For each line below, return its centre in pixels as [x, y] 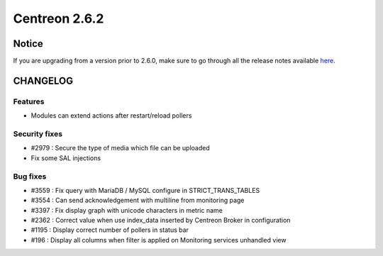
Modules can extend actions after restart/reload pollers [111, 116]
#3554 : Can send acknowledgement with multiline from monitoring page [138, 200]
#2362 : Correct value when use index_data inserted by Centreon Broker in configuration [161, 221]
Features [29, 101]
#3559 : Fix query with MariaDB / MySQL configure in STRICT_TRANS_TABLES [145, 190]
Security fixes [38, 133]
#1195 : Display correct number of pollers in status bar [110, 230]
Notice [28, 44]
